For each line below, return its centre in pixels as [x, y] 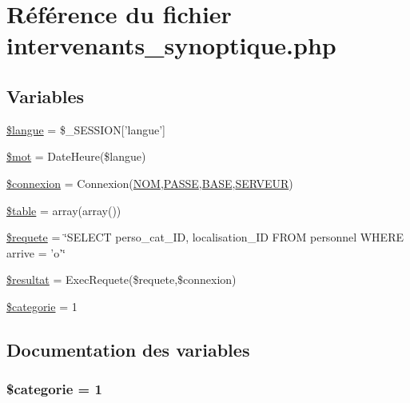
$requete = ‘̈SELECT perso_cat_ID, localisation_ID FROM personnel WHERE [205, 237]
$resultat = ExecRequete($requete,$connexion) [121, 279]
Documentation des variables [128, 349]
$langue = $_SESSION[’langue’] [86, 129]
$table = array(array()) [64, 210]
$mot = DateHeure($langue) [76, 156]
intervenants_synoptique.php [171, 45]
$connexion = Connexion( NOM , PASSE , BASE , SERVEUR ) [150, 183]
